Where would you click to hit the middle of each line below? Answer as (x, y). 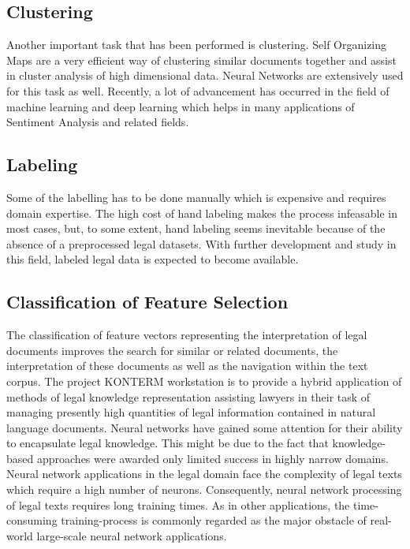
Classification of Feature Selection (147, 302)
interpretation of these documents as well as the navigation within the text (187, 366)
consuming (32, 520)
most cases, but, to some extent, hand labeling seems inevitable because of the (196, 228)
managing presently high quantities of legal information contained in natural (191, 412)
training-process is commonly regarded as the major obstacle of (214, 520)
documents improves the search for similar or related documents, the (172, 350)
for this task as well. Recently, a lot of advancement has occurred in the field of (198, 90)
